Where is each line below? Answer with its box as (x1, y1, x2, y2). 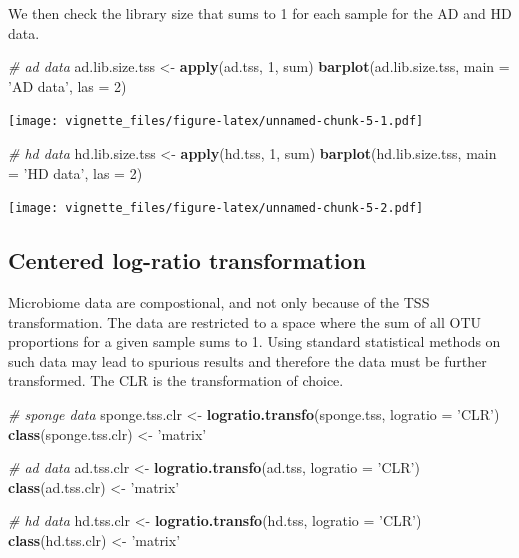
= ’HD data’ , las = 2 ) (8, 162, 143, 183)
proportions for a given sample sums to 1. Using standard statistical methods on (8, 331, 501, 352)
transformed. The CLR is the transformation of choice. (8, 370, 344, 391)
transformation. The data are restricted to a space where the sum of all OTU (8, 311, 482, 332)
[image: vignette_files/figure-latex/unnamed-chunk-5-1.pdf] (8, 114, 424, 129)
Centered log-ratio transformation (8, 245, 366, 276)
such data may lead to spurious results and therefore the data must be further (8, 350, 487, 371)
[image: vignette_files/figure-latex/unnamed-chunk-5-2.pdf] (8, 201, 424, 216)
